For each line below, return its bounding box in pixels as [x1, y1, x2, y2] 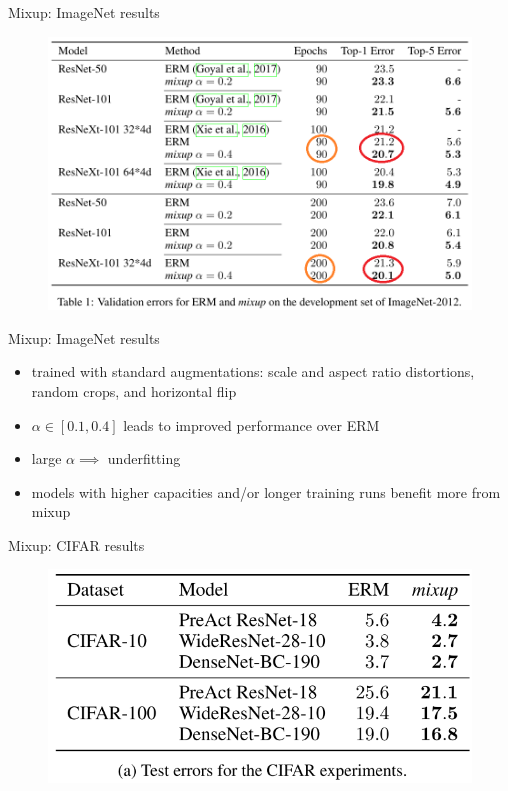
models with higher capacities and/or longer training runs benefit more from [31, 481, 501, 502]
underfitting [107, 448, 181, 469]
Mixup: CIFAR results [8, 534, 145, 555]
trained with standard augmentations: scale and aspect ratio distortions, [31, 361, 475, 382]
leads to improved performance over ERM [123, 414, 380, 435]
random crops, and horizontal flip [31, 380, 237, 401]
